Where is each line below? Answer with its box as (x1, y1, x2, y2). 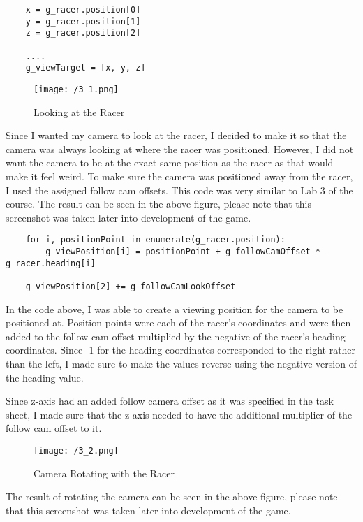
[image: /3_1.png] (34, 84, 119, 94)
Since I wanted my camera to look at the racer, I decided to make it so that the (6, 128, 347, 143)
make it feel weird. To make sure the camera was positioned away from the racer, (6, 168, 353, 183)
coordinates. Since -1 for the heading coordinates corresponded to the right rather (6, 342, 356, 357)
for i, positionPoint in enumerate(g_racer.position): (25, 235, 286, 245)
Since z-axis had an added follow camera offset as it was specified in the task (6, 393, 334, 408)
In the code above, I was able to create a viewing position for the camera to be (6, 301, 343, 316)
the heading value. (6, 370, 84, 384)
